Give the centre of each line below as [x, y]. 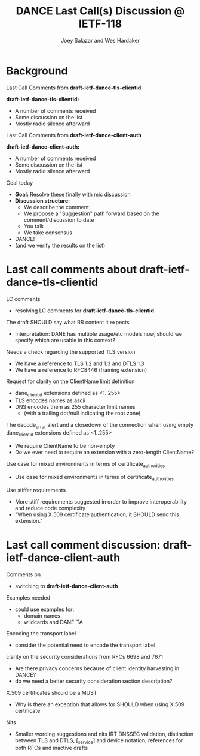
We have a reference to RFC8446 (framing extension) [81, 369]
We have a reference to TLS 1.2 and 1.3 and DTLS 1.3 [79, 363]
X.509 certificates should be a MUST [52, 692]
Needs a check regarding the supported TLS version [71, 351]
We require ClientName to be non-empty [65, 446]
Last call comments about [72, 269]
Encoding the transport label [41, 633]
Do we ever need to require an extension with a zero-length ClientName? [104, 452]
